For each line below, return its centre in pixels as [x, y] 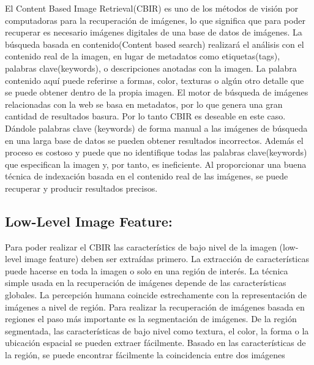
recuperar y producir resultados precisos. [81, 188]
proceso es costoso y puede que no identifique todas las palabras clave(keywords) [156, 152]
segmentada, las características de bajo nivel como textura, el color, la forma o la [157, 330]
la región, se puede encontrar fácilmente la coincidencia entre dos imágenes [145, 355]
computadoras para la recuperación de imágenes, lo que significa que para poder [155, 20]
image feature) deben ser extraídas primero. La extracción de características [166, 259]
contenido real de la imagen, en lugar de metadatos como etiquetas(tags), [143, 56]
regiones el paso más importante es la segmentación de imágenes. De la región [151, 319]
